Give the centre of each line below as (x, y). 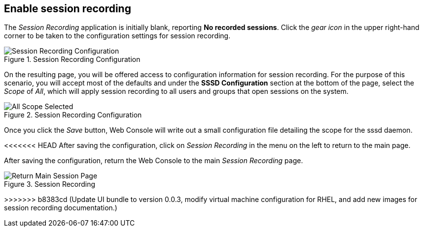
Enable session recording (68, 9)
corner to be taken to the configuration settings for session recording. (117, 36)
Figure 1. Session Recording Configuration (72, 59)
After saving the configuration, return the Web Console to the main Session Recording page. (154, 161)
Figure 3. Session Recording (50, 184)
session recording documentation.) (61, 208)
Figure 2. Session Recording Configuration (73, 115)
